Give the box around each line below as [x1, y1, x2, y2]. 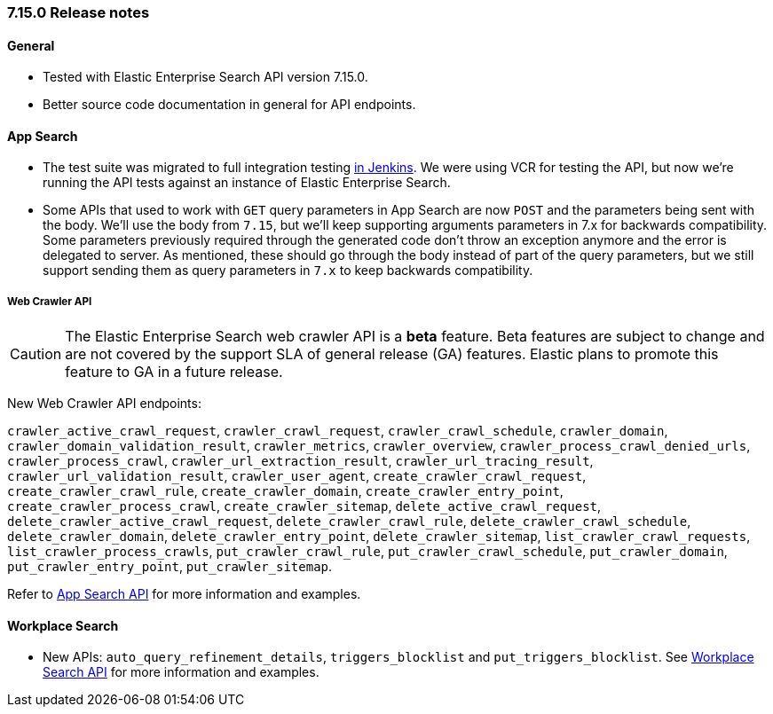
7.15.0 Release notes [7, 4, 150, 21]
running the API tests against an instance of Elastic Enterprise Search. [43, 175, 451, 191]
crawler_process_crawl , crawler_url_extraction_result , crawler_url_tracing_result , [7, 453, 594, 469]
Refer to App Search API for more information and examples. [7, 586, 361, 602]
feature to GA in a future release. [65, 363, 283, 381]
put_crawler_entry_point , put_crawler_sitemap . [7, 559, 333, 575]
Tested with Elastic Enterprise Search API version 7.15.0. [43, 69, 368, 85]
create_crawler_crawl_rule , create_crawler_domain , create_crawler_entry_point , [7, 483, 564, 499]
